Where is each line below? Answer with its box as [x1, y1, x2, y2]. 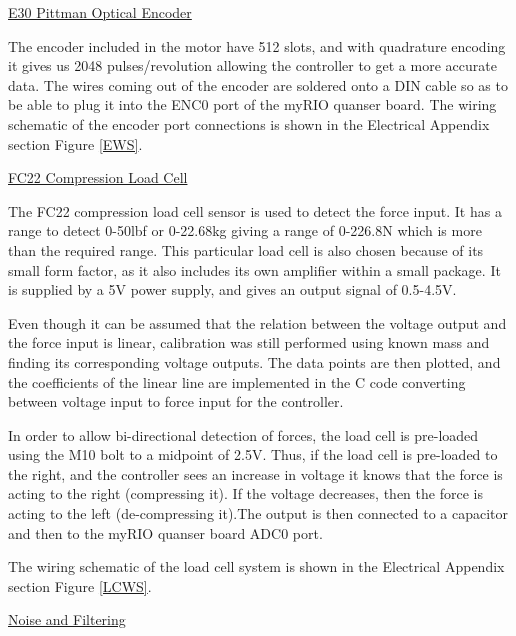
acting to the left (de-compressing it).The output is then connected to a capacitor [8, 503, 509, 524]
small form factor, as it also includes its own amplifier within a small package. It [8, 259, 501, 280]
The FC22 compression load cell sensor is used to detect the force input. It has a [8, 200, 502, 221]
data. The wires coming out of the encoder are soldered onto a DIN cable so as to [8, 74, 508, 95]
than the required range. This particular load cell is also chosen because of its [8, 239, 484, 260]
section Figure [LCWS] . [8, 575, 152, 596]
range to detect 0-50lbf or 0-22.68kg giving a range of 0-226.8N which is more [8, 220, 482, 241]
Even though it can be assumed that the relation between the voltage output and [8, 312, 507, 333]
